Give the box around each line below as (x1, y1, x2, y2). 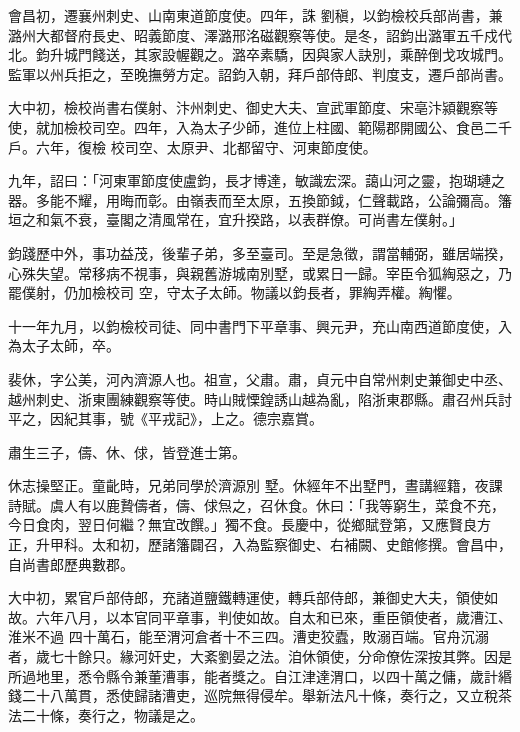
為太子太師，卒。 (8, 335, 120, 356)
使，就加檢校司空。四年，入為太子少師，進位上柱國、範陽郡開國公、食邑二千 (8, 116, 512, 137)
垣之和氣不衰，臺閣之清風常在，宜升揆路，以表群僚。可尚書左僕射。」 (8, 209, 463, 230)
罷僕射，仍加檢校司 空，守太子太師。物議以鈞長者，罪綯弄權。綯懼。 (8, 282, 461, 303)
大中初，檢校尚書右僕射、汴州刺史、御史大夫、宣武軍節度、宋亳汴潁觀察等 (8, 97, 498, 118)
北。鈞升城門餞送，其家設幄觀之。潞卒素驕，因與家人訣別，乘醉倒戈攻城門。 (8, 44, 512, 65)
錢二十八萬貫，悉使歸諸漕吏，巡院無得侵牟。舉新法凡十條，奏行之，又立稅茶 (8, 685, 512, 706)
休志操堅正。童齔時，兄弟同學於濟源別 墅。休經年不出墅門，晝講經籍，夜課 (8, 475, 503, 496)
